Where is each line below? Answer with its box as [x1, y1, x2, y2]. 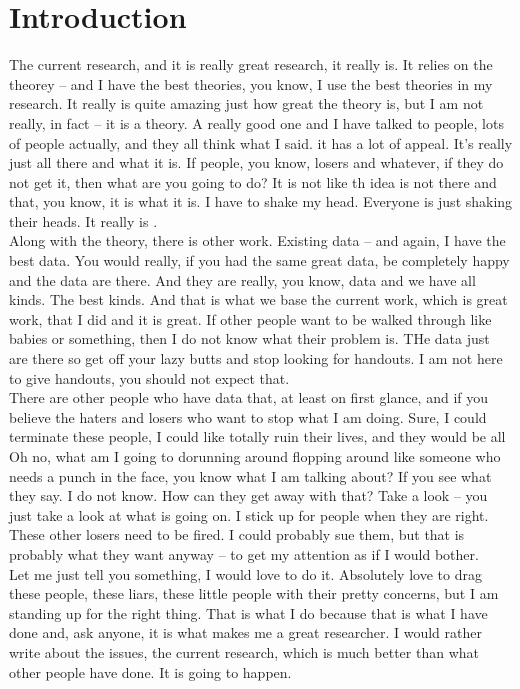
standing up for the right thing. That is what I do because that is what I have [9, 602, 488, 623]
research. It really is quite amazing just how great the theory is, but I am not [9, 93, 484, 114]
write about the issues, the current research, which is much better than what [9, 641, 479, 662]
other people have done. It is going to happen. [9, 661, 292, 682]
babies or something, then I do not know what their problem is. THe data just [9, 328, 490, 349]
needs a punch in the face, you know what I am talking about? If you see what [9, 465, 492, 486]
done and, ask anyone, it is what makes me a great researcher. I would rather [9, 622, 482, 643]
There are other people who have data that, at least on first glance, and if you [9, 387, 489, 408]
